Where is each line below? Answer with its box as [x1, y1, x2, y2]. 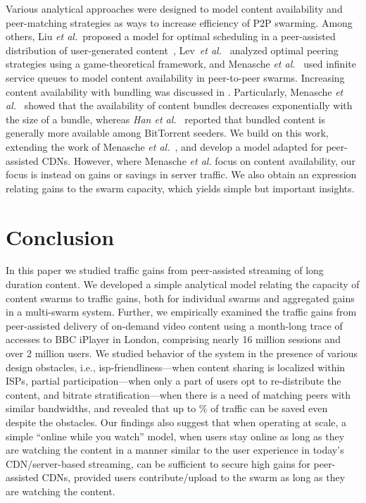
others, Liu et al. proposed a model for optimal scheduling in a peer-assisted [6, 29, 336, 44]
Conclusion [6, 222, 115, 251]
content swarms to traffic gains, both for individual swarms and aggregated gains [6, 290, 355, 305]
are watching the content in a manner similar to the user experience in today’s [6, 442, 344, 457]
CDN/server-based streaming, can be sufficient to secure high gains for [6, 456, 310, 471]
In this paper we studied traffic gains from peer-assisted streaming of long [6, 263, 324, 278]
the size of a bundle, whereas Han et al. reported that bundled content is [6, 111, 325, 126]
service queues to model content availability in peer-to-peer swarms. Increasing [6, 70, 345, 85]
